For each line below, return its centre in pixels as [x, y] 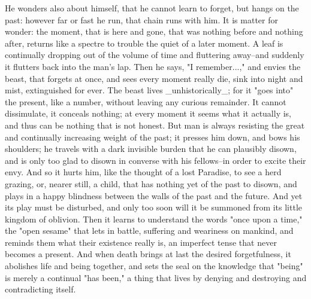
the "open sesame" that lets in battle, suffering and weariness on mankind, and [149, 231]
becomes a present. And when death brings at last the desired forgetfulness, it [148, 254]
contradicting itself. [40, 289]
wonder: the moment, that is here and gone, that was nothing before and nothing [154, 31]
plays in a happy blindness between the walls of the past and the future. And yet [154, 195]
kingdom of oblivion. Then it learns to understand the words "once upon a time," [154, 219]
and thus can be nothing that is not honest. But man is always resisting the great [155, 125]
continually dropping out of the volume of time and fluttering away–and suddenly [155, 55]
